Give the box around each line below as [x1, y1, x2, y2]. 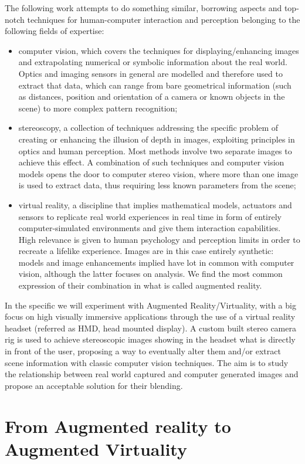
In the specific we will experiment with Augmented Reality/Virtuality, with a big [5, 299, 296, 311]
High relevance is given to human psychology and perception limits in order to [18, 233, 300, 245]
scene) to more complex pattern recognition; [18, 101, 178, 114]
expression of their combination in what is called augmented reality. [18, 279, 262, 292]
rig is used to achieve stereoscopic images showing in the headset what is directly [5, 333, 296, 346]
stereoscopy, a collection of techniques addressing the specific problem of [18, 121, 279, 134]
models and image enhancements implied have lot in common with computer [18, 256, 294, 268]
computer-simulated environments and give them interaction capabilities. [18, 222, 281, 234]
